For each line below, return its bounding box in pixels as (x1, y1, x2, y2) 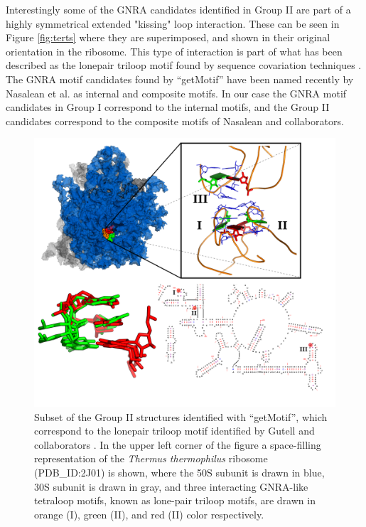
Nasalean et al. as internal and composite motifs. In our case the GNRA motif (6, 85, 347, 100)
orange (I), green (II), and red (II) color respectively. (34, 506, 264, 521)
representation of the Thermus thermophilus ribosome (34, 451, 268, 466)
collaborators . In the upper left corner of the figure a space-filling (34, 437, 321, 452)
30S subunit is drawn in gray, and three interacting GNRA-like (34, 479, 308, 494)
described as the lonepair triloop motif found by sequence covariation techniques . (6, 58, 362, 73)
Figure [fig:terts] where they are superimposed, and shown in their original (6, 30, 330, 45)
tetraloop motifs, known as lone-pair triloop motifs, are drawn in (34, 493, 316, 508)
